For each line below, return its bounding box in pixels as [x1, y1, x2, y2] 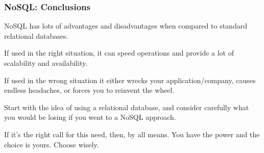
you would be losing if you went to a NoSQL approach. [4, 112, 176, 122]
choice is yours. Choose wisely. [4, 139, 99, 149]
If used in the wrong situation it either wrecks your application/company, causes [4, 74, 256, 85]
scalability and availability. [4, 58, 88, 68]
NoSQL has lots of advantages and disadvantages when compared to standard [4, 20, 247, 31]
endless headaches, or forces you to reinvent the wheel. [4, 85, 175, 95]
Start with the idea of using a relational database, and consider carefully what [4, 101, 249, 112]
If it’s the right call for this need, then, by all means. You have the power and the [4, 129, 260, 139]
